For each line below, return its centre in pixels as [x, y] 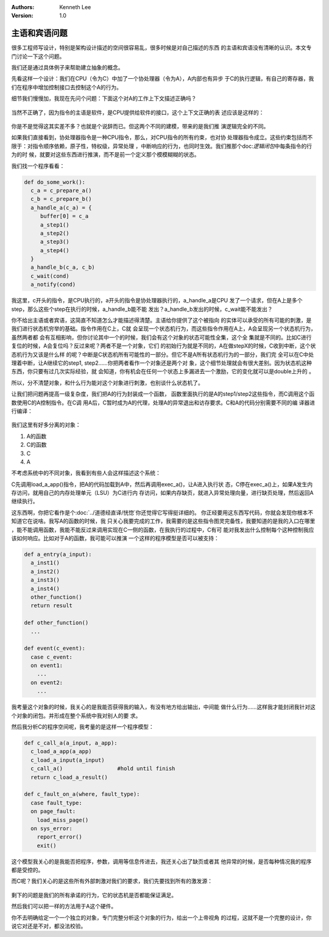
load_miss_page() [63, 820]
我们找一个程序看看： [38, 166]
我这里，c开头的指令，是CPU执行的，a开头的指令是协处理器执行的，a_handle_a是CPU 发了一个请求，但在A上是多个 [157, 301]
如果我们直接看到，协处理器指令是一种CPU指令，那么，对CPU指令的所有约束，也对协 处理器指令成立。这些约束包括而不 [162, 137]
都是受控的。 [27, 870]
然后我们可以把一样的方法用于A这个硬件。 [64, 906]
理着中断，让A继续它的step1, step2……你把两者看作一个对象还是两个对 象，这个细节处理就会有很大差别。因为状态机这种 [161, 363]
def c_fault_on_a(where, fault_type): [82, 794]
